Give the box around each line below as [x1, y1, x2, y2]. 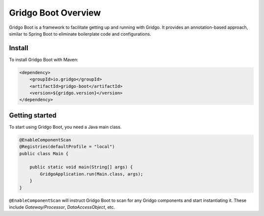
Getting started [9, 111, 57, 119]
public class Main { [19, 151, 68, 156]
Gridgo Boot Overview [9, 7, 101, 18]
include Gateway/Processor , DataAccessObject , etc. [9, 204, 115, 210]
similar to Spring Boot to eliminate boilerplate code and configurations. [9, 31, 152, 37]
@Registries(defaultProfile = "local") [19, 144, 115, 150]
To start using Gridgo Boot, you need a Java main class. [9, 124, 122, 130]
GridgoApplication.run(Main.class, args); [40, 171, 144, 177]
